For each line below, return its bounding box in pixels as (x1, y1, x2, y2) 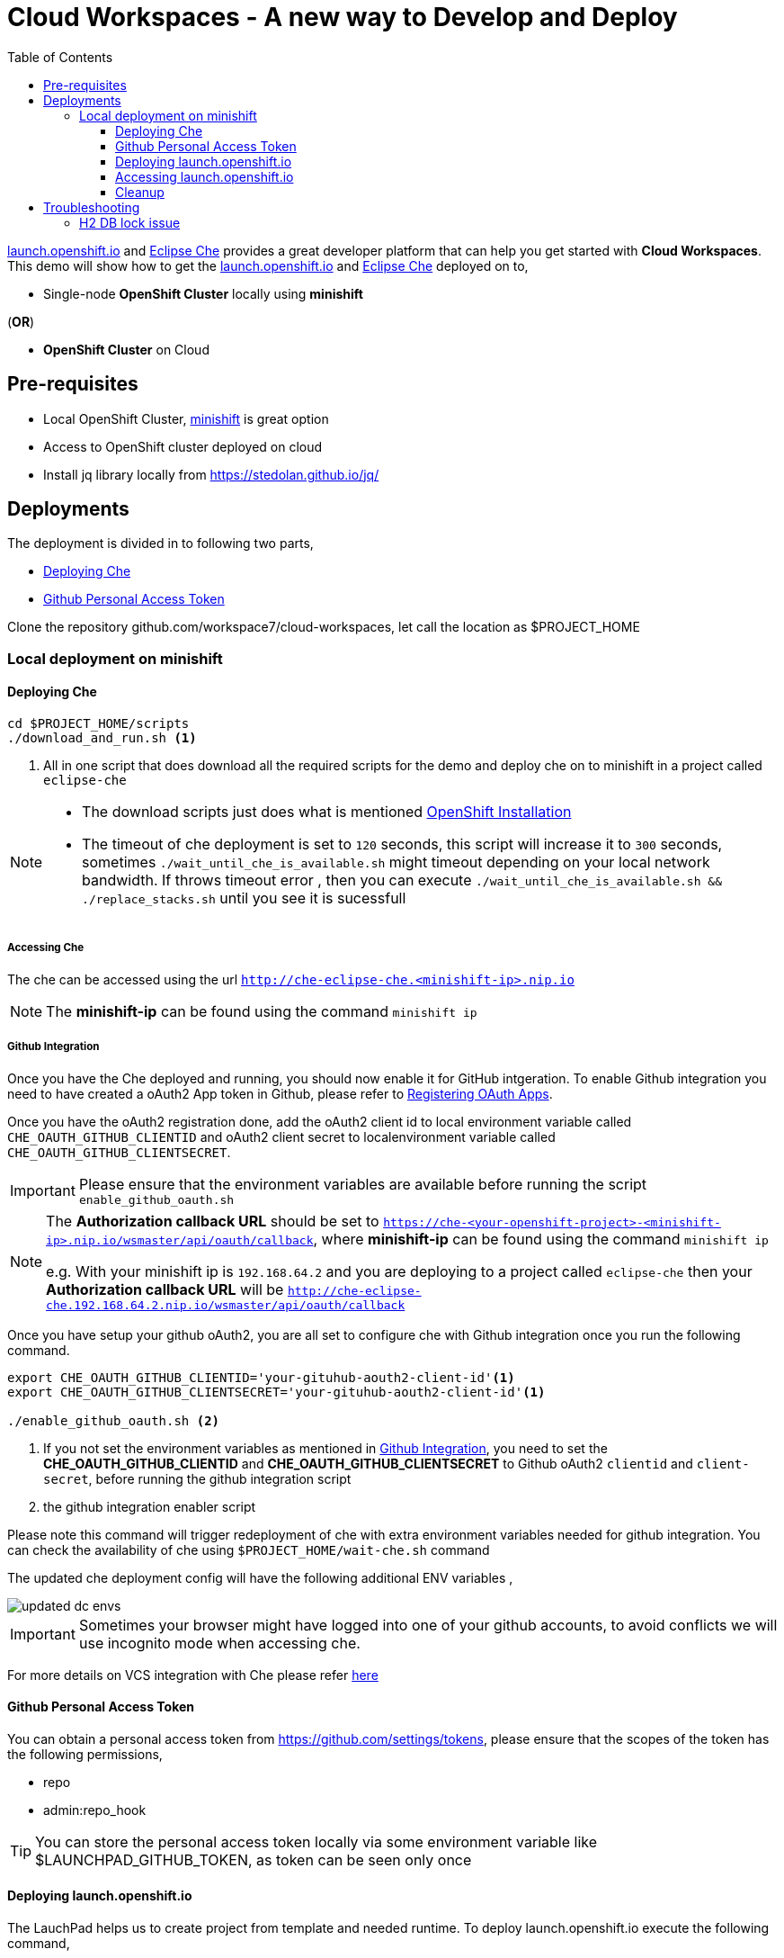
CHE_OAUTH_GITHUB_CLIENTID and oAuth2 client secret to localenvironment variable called (7, 1128, 556, 1145)
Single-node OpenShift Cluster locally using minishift (43, 285, 363, 301)
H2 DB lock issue (79, 214, 181, 230)
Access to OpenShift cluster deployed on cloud (43, 438, 323, 454)
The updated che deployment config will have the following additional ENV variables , (7, 1569, 513, 1585)
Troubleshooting (43, 199, 140, 215)
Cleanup (115, 184, 165, 200)
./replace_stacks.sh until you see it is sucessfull (82, 889, 406, 908)
